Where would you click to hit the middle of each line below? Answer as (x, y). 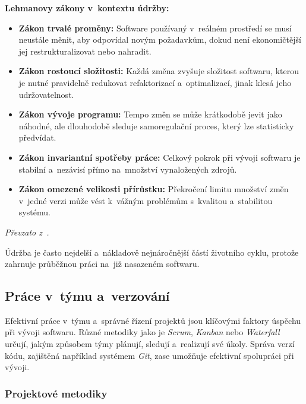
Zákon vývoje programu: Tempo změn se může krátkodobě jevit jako (150, 114)
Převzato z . (27, 232)
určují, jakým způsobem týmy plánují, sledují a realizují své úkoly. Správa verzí (150, 344)
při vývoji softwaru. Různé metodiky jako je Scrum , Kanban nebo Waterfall (142, 332)
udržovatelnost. (46, 94)
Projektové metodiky (56, 393)
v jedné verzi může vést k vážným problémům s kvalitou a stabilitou (146, 200)
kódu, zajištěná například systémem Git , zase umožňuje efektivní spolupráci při (149, 355)
